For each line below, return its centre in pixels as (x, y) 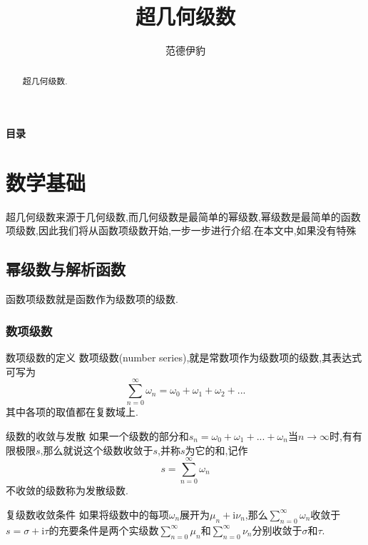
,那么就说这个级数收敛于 (97, 450)
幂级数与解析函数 (66, 269)
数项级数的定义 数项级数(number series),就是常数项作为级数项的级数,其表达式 (184, 357)
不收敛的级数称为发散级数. (67, 490)
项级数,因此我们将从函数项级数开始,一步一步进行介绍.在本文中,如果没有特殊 (181, 230)
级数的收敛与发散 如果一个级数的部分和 (97, 436)
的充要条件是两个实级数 (104, 530)
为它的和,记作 (216, 450)
